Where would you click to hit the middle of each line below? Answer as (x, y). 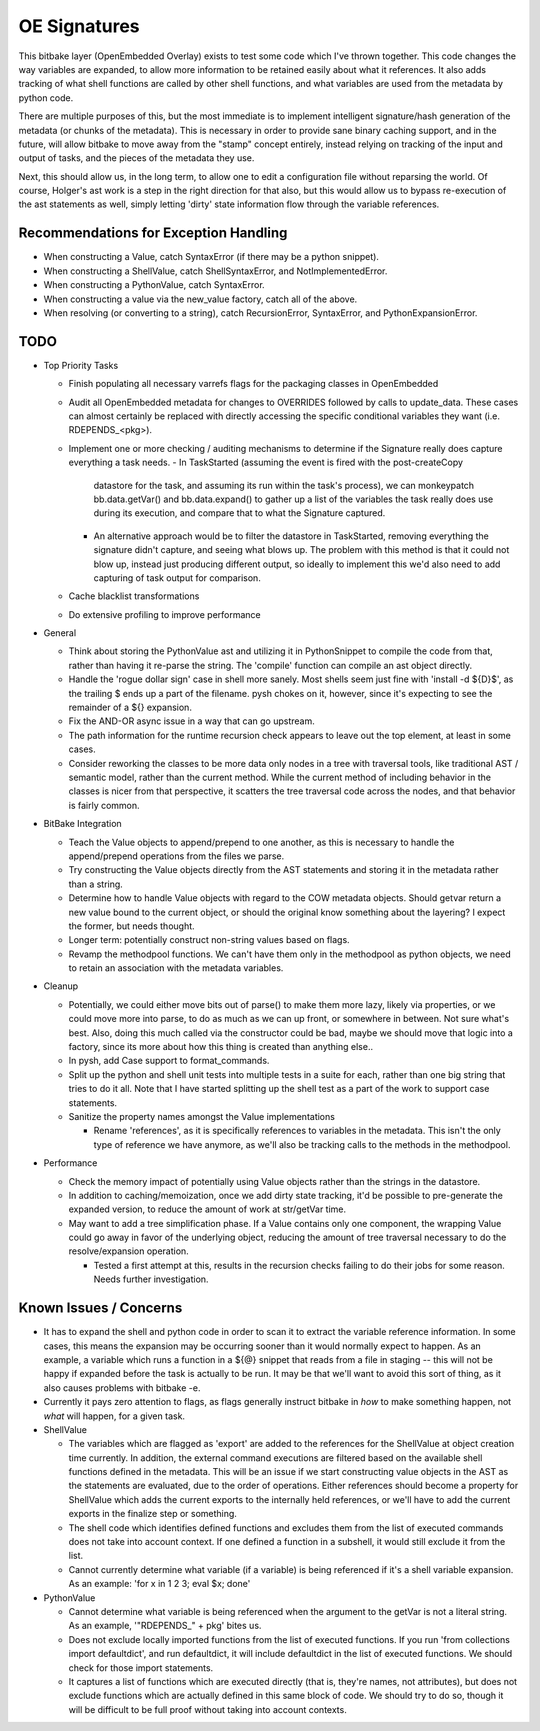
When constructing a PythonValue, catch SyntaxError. (154, 285)
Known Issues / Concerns (100, 1308)
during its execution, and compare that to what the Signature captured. (239, 513)
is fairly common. (104, 805)
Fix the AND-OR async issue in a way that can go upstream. (191, 721)
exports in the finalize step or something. (152, 1514)
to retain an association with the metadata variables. (176, 968)
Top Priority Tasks (81, 365)
